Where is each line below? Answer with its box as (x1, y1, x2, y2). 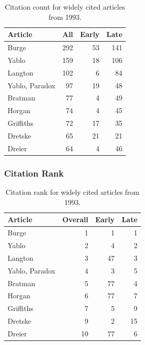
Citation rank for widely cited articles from (6, 187, 139, 197)
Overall (62, 214, 88, 225)
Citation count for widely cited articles (5, 2, 125, 12)
